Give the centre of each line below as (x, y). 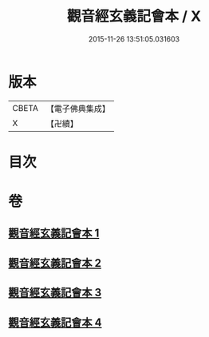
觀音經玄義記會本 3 (55, 293)
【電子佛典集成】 (78, 109)
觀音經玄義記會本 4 (55, 322)
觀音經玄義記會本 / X (134, 16)
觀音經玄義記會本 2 (55, 263)
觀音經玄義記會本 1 (54, 234)
